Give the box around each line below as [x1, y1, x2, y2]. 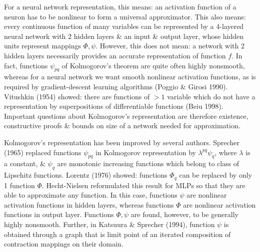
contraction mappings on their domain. [4, 239, 123, 249]
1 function [4, 180, 35, 190]
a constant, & [4, 158, 45, 169]
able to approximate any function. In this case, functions [4, 190, 177, 200]
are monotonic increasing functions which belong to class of [57, 158, 239, 169]
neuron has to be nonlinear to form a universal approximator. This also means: [4, 11, 246, 21]
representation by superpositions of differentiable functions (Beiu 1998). [4, 101, 223, 111]
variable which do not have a [167, 91, 255, 101]
